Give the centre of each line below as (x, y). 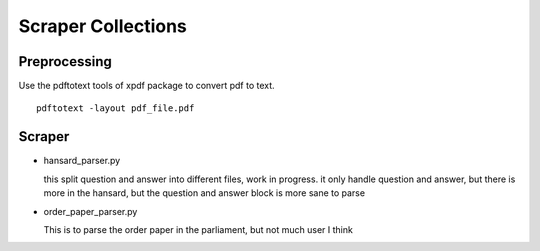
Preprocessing (65, 61)
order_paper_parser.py (90, 211)
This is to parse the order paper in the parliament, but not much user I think (198, 229)
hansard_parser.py (82, 161)
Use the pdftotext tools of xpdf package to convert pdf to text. (146, 86)
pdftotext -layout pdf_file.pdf (115, 108)
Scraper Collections (102, 26)
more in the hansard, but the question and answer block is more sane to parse (204, 193)
